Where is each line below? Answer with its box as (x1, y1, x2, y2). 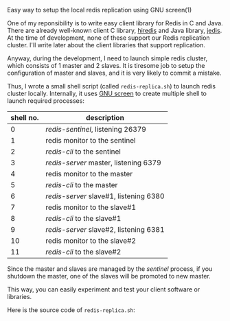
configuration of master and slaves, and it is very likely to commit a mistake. (7, 69, 222, 77)
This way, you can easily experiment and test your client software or (7, 285, 200, 294)
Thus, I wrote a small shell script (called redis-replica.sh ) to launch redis (7, 82, 216, 90)
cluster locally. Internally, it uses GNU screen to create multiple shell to (7, 89, 207, 97)
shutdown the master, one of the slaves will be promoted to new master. (7, 272, 211, 280)
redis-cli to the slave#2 (45, 247, 122, 257)
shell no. (10, 113, 39, 122)
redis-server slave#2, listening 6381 (45, 225, 165, 234)
